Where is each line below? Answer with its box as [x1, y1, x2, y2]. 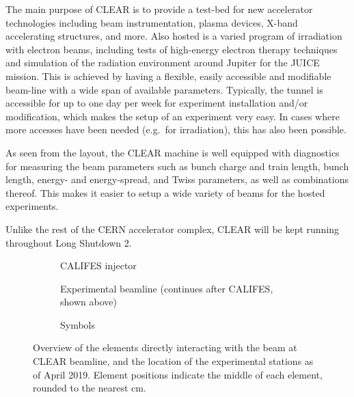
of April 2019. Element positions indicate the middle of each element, [33, 367, 323, 381]
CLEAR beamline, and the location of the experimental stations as [33, 354, 314, 368]
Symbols [60, 317, 96, 331]
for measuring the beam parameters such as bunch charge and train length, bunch [5, 159, 349, 173]
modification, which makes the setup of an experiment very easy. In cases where [5, 109, 340, 123]
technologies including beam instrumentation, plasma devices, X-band [5, 15, 298, 29]
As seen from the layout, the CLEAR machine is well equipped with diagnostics [5, 145, 340, 159]
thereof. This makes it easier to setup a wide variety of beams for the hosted [5, 185, 325, 200]
